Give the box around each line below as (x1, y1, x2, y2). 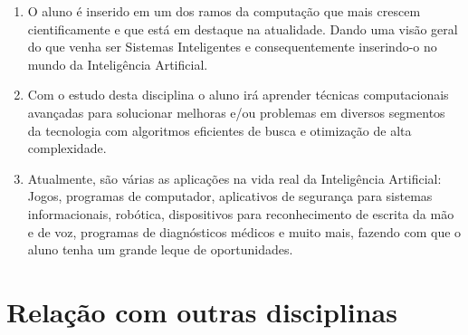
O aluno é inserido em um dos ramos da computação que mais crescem (27, 2, 421, 20)
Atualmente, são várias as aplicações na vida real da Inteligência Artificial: (27, 168, 442, 187)
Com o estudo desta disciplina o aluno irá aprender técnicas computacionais (27, 85, 449, 104)
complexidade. (27, 139, 107, 158)
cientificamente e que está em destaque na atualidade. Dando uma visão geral (27, 19, 458, 38)
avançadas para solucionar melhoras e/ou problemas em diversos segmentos (27, 102, 445, 121)
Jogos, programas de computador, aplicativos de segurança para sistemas (27, 187, 433, 206)
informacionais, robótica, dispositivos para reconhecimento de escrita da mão (27, 204, 454, 223)
